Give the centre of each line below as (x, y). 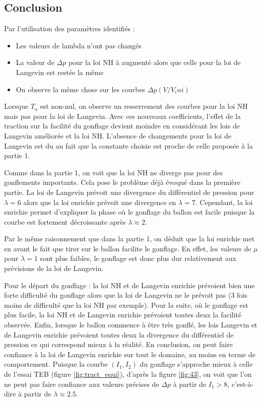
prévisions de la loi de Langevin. (54, 268)
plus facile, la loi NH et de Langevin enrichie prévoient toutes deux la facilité (123, 315)
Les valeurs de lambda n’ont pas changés (79, 45)
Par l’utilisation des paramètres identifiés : (70, 28)
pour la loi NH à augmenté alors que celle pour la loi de (154, 62)
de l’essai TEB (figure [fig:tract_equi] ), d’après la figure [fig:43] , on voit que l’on (128, 374)
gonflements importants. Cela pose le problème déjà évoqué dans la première (122, 182)
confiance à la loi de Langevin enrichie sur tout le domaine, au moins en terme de (130, 354)
